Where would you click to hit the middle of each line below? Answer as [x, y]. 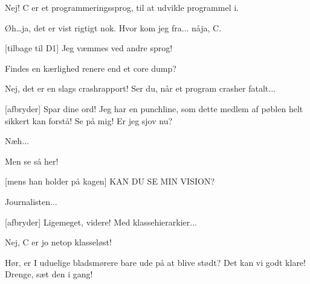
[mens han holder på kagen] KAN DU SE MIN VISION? [110, 181]
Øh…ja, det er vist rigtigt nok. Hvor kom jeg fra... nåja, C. [113, 27]
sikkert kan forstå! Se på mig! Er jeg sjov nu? [89, 120]
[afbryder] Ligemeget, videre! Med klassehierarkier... [101, 222]
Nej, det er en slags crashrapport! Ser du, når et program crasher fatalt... [140, 88]
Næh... [17, 141]
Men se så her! [32, 161]
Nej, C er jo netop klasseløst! [58, 242]
